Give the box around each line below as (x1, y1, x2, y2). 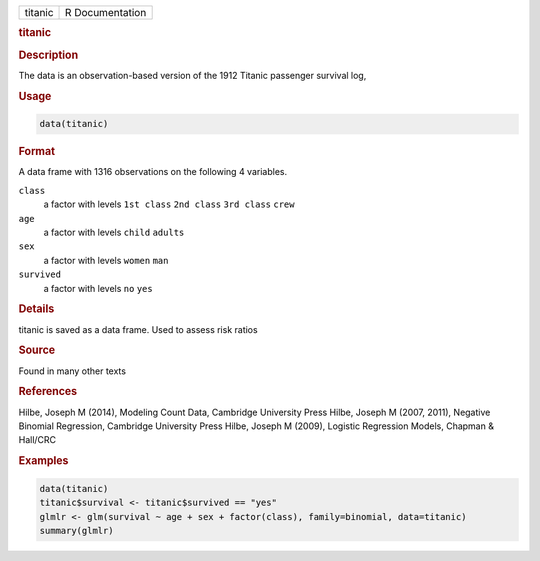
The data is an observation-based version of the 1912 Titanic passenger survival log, (18, 69, 367, 81)
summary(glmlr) (39, 525, 114, 536)
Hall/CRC (18, 434, 57, 446)
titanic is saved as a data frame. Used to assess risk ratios (18, 323, 259, 335)
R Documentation (65, 6, 147, 19)
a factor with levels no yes (43, 282, 154, 294)
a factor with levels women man (43, 254, 169, 266)
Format (18, 145, 55, 159)
